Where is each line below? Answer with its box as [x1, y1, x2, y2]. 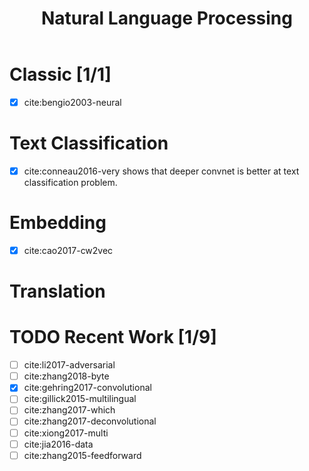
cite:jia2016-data [23, 438, 94, 450]
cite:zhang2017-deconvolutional [23, 415, 157, 427]
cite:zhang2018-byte [23, 370, 110, 382]
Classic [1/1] [9, 63, 112, 86]
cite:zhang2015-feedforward [23, 449, 142, 461]
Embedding [9, 212, 107, 234]
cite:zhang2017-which [23, 404, 116, 416]
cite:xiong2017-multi [23, 427, 109, 439]
